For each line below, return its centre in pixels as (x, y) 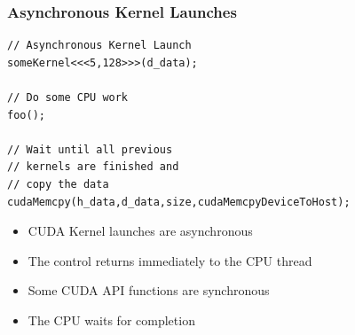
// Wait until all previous (90, 149)
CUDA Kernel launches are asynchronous (140, 231)
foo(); (26, 115)
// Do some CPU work (68, 97)
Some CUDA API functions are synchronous (149, 290)
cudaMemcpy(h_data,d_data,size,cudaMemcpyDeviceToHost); (179, 202)
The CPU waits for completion (111, 319)
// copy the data (58, 184)
